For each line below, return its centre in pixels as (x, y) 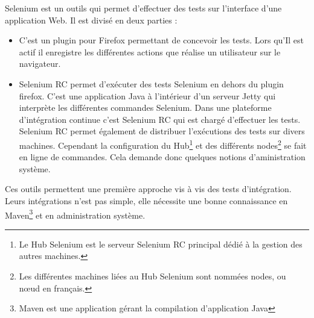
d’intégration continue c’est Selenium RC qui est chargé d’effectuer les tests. (160, 119)
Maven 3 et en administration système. (75, 214)
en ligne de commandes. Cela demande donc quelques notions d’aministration (162, 157)
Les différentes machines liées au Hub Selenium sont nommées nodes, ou (152, 276)
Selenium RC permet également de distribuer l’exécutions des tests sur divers (162, 131)
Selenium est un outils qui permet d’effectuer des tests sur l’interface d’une (143, 8)
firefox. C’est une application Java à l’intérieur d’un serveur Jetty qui (147, 95)
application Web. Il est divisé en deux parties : (91, 20)
